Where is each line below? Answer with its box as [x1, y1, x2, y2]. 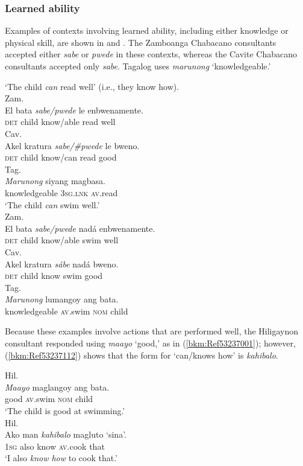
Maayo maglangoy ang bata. [5, 380, 110, 393]
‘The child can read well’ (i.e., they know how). [5, 80, 180, 92]
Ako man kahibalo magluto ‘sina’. [5, 428, 127, 441]
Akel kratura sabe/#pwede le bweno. [5, 139, 140, 152]
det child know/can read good [5, 151, 117, 164]
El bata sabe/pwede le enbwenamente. [5, 103, 143, 116]
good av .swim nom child [5, 392, 93, 405]
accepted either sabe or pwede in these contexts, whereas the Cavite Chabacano [5, 48, 298, 60]
